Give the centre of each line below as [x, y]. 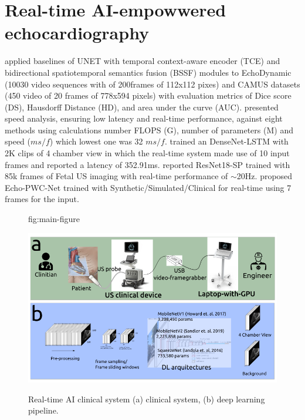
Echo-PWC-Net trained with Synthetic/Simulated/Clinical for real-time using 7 [148, 187]
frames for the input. [42, 199]
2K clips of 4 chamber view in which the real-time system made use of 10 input [147, 153]
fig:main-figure [54, 219]
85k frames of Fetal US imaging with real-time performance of [116, 176]
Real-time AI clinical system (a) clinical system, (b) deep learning [147, 399]
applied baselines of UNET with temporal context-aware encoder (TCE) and [143, 61]
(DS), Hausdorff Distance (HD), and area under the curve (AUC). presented [142, 107]
